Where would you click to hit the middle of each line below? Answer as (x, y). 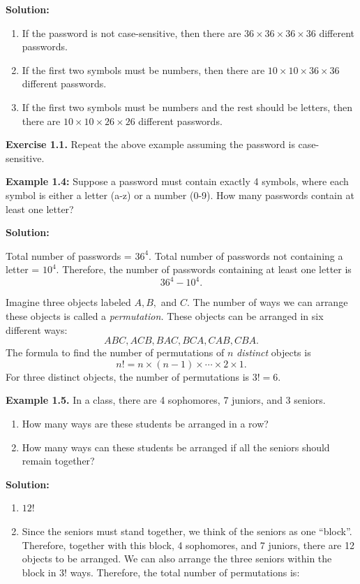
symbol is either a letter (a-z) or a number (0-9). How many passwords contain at (180, 195)
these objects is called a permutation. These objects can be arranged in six (165, 316)
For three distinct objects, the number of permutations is (128, 376)
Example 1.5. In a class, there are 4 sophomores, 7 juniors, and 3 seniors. (166, 400)
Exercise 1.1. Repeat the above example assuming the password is (150, 144)
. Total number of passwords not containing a (246, 255)
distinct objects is (274, 352)
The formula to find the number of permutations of (115, 352)
